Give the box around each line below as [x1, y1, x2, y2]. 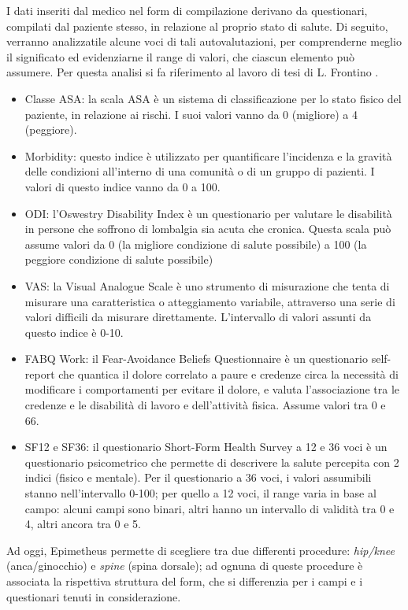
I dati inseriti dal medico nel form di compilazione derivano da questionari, [6, 2, 368, 18]
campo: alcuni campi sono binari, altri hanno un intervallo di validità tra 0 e [24, 500, 395, 516]
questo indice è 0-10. [24, 323, 124, 340]
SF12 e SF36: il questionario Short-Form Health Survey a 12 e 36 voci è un [24, 438, 388, 455]
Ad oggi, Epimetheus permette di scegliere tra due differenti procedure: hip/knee [6, 542, 395, 558]
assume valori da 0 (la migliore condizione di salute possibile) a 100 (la [24, 235, 367, 252]
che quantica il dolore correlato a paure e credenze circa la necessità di [58, 365, 399, 382]
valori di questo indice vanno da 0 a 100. [24, 178, 221, 194]
